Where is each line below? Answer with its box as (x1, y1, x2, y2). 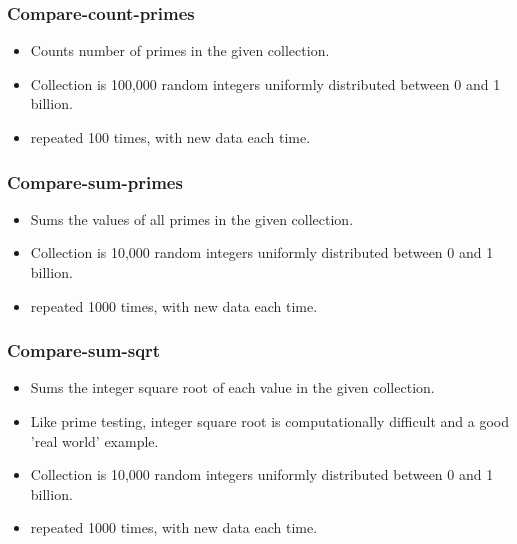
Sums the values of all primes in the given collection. (30, 208, 354, 229)
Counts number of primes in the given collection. (30, 40, 330, 61)
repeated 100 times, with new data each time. (30, 127, 311, 147)
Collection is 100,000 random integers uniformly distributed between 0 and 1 (30, 73, 501, 94)
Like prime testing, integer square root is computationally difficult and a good (30, 411, 509, 431)
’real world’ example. (30, 430, 159, 451)
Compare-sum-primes (7, 169, 183, 194)
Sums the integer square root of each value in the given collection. (30, 377, 435, 398)
